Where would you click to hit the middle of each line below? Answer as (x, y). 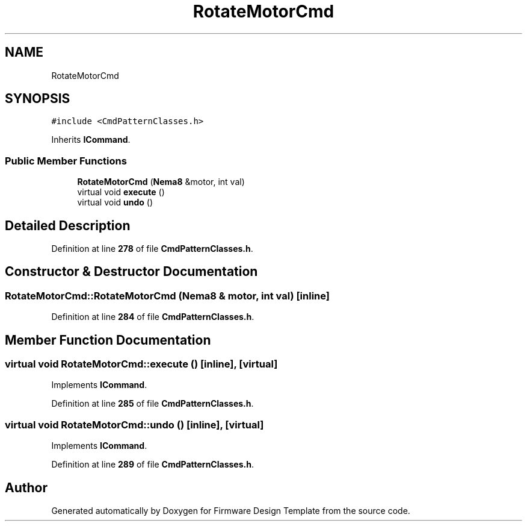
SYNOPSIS (38, 99)
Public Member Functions (66, 161)
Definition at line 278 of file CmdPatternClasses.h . (152, 249)
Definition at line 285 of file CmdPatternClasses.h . (153, 404)
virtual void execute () (121, 192)
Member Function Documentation (108, 340)
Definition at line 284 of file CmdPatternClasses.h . (153, 317)
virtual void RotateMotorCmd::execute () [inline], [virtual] (141, 364)
